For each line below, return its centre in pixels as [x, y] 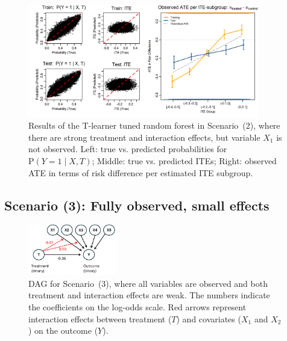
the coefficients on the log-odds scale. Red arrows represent [137, 307]
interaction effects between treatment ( [100, 318]
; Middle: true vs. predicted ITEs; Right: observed [184, 161]
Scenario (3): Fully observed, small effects [137, 205]
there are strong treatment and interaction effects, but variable [144, 137]
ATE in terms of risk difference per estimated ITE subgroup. [141, 172]
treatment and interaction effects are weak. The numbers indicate [149, 295]
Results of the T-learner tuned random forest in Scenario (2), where [154, 125]
